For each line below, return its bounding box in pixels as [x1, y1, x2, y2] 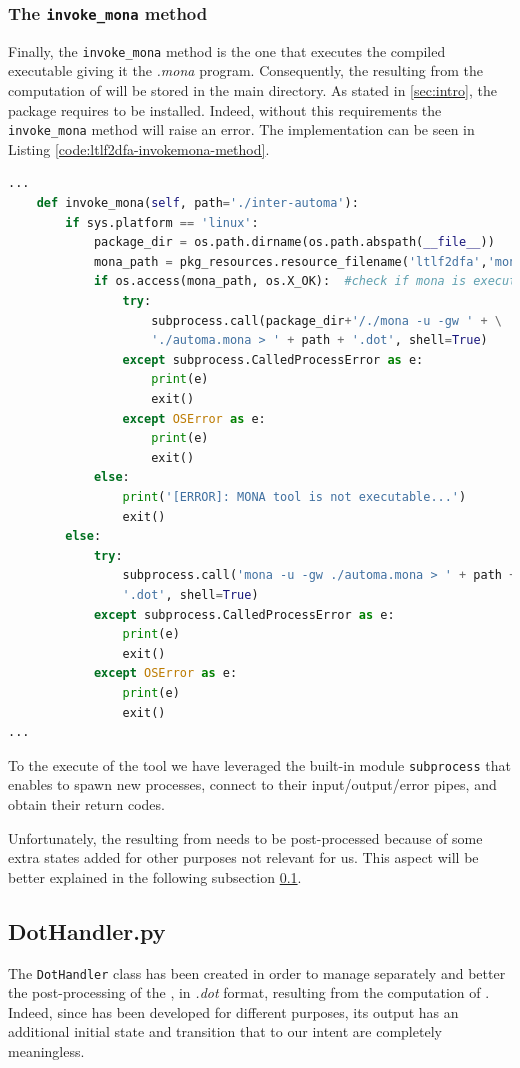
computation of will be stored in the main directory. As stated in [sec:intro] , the [8, 80, 497, 101]
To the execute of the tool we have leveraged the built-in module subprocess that [8, 754, 511, 775]
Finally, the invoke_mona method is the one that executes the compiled [8, 40, 446, 61]
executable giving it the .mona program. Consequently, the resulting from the [8, 60, 483, 81]
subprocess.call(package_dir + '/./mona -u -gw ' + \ [151, 313, 503, 328]
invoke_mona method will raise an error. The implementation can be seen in [8, 119, 475, 140]
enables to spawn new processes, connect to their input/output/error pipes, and [8, 774, 497, 795]
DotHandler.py [8, 915, 166, 946]
